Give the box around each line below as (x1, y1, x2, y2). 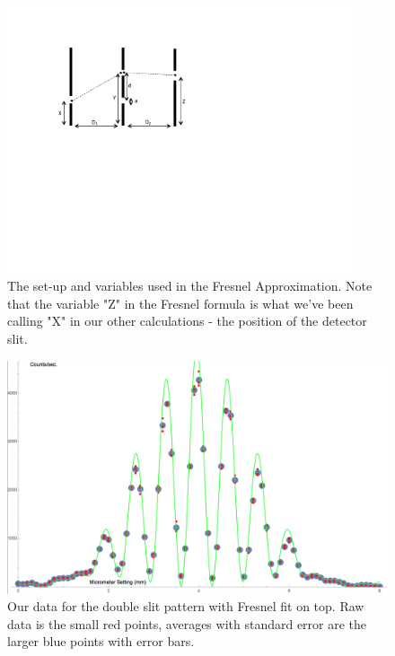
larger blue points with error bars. (7, 632, 195, 651)
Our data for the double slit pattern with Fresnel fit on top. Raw (7, 597, 364, 616)
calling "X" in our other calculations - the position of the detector (7, 311, 367, 330)
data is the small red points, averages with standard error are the (7, 614, 367, 633)
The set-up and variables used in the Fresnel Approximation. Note (7, 276, 373, 295)
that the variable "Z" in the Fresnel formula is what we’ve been (7, 293, 354, 312)
